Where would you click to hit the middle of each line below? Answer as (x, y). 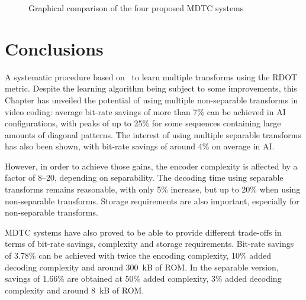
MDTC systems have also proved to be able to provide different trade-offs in (143, 232)
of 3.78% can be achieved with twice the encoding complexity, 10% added (138, 255)
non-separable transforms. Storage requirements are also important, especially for (152, 200)
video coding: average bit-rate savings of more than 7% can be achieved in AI (145, 111)
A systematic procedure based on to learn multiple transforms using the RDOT (151, 76)
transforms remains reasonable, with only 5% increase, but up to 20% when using (153, 189)
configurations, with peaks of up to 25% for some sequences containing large (143, 123)
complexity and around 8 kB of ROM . (75, 290)
